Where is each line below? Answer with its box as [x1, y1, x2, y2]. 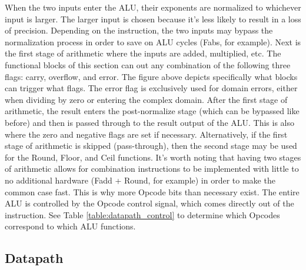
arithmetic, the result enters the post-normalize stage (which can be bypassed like [5, 105, 300, 117]
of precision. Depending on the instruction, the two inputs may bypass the [5, 24, 273, 36]
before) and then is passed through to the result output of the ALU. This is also [5, 116, 295, 128]
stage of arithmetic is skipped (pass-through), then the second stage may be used [5, 139, 297, 152]
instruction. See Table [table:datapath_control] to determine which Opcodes [5, 208, 280, 221]
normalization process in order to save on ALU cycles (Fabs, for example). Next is [5, 35, 301, 48]
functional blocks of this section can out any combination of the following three [5, 58, 291, 71]
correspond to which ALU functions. [5, 220, 136, 232]
